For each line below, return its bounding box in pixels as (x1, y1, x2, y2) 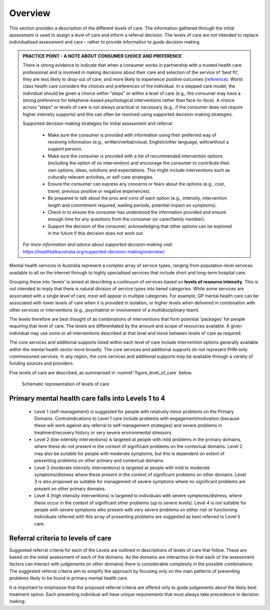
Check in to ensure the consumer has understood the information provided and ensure (47, 209, 226, 215)
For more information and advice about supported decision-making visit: (22, 241, 173, 248)
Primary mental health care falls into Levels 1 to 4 (9, 394, 165, 402)
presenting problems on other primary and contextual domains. (34, 458, 164, 464)
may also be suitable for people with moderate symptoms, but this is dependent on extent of (34, 450, 225, 456)
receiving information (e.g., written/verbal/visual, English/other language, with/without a (47, 139, 229, 145)
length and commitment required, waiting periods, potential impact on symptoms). (47, 202, 217, 208)
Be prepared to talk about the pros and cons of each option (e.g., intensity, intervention (47, 195, 227, 201)
